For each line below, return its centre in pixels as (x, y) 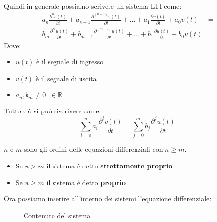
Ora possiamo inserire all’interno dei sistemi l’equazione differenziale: (108, 199)
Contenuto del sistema (57, 215)
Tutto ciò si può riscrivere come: (53, 111)
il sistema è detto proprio (86, 182)
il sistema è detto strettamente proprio (109, 165)
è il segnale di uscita (66, 78)
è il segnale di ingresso (70, 62)
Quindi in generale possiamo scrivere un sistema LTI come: (93, 6)
